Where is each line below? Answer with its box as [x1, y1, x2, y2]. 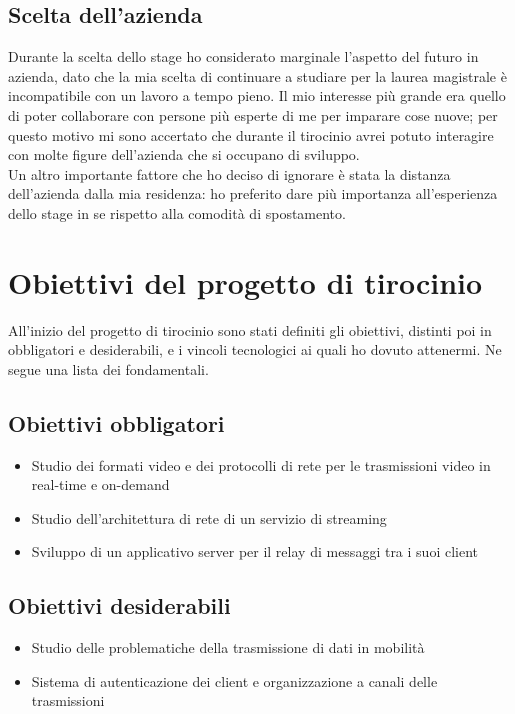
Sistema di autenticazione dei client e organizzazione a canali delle [31, 670, 438, 691]
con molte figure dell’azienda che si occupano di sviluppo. [8, 144, 360, 165]
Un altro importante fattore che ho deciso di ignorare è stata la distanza [8, 163, 451, 184]
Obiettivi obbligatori [8, 407, 225, 438]
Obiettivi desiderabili [8, 590, 231, 621]
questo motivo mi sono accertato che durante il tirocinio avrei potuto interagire [8, 124, 494, 145]
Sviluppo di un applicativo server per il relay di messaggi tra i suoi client [31, 541, 478, 562]
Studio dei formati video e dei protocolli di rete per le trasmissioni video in [31, 454, 491, 475]
